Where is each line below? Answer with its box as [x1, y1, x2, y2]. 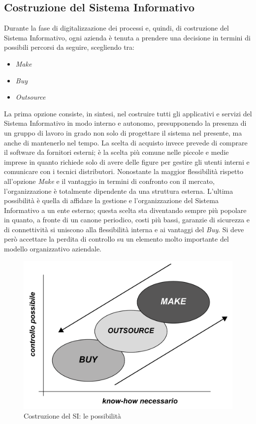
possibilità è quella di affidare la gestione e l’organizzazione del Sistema [4, 195, 219, 206]
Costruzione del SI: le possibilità [24, 411, 121, 421]
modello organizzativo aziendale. [4, 244, 101, 254]
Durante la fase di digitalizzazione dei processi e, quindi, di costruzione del [4, 23, 229, 33]
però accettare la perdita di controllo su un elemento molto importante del [4, 234, 229, 244]
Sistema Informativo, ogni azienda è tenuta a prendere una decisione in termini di [4, 32, 251, 42]
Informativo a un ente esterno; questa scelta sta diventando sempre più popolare [4, 205, 247, 215]
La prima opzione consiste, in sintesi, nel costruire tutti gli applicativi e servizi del [4, 108, 252, 118]
